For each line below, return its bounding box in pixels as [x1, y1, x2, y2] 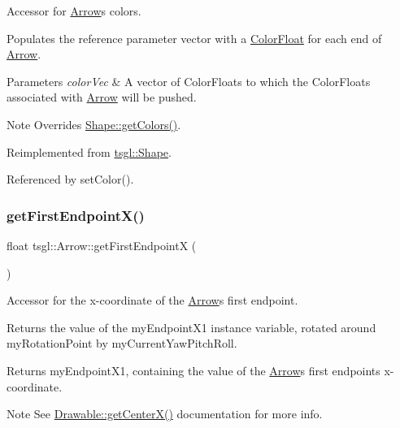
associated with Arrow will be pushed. [7, 89, 197, 106]
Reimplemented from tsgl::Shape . [7, 143, 172, 160]
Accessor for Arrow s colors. [7, 2, 141, 19]
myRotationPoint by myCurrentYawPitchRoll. [7, 335, 237, 352]
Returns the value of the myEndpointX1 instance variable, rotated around [7, 318, 376, 335]
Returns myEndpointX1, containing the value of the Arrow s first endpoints [7, 361, 380, 378]
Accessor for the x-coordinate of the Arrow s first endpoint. [7, 292, 298, 309]
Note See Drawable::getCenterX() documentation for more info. [7, 405, 323, 422]
